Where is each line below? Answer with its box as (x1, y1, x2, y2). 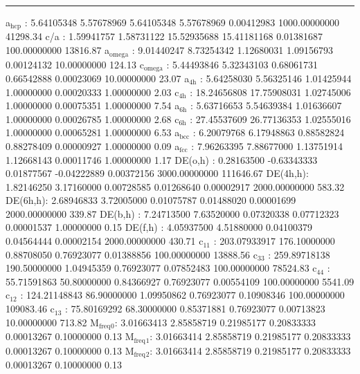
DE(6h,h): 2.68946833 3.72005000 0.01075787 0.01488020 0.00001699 (6, 193, 296, 207)
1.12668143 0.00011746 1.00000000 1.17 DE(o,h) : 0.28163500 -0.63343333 (6, 152, 318, 167)
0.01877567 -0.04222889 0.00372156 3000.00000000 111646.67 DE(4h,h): (6, 166, 309, 180)
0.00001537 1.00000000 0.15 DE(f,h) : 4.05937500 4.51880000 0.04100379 (6, 220, 312, 234)
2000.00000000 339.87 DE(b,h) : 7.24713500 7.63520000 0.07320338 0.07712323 (6, 206, 339, 221)
